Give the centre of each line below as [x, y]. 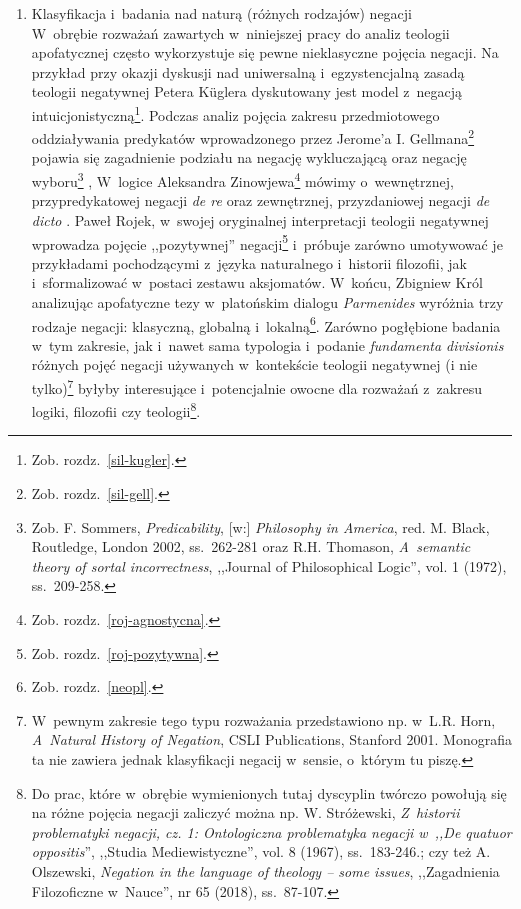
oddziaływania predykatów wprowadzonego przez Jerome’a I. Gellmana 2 [253, 136]
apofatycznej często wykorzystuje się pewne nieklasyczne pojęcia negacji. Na [265, 52]
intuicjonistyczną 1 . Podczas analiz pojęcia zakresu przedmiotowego [235, 113]
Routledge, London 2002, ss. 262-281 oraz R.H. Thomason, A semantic [251, 546]
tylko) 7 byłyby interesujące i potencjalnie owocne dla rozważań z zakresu [257, 386]
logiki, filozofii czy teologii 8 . [116, 409]
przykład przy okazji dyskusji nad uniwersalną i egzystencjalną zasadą [248, 71]
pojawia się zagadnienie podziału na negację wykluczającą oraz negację [249, 157]
